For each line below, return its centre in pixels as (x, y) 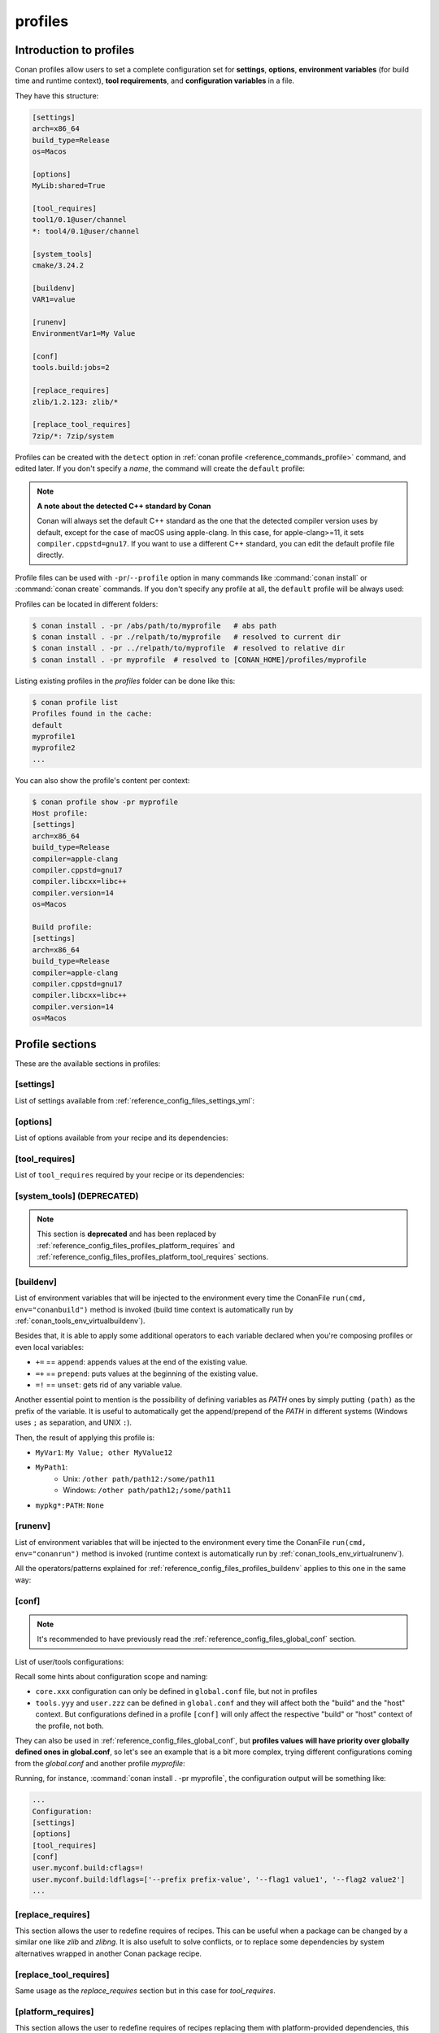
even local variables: (50, 1347)
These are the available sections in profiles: (88, 1063)
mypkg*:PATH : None (70, 1505)
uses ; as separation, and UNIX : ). (74, 1422)
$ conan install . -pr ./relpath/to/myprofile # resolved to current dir (187, 637)
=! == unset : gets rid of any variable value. (109, 1385)
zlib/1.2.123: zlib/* (75, 402)
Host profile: (60, 814)
